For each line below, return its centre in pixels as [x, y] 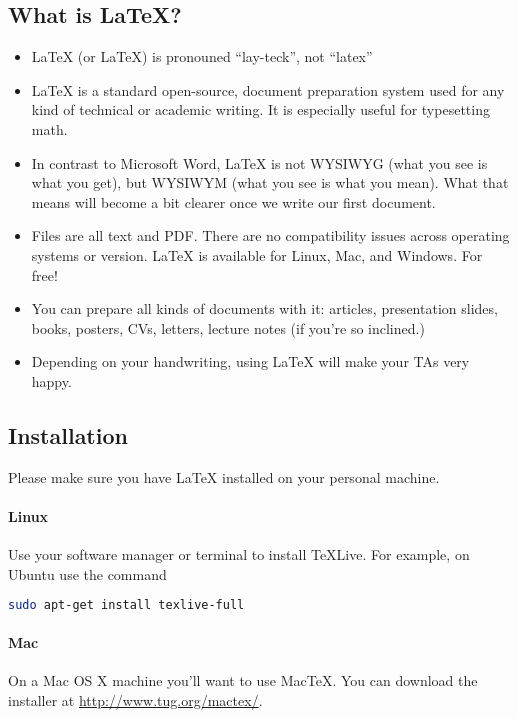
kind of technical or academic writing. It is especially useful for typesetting [260, 109]
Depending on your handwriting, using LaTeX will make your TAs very [250, 361]
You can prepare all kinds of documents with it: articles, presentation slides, [264, 308]
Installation [68, 434]
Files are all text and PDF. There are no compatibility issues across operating [270, 235]
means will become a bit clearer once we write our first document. [233, 201]
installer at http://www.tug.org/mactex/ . [135, 699]
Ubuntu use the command [87, 573]
